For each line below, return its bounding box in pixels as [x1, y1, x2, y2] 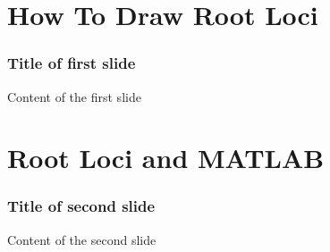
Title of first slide [7, 52, 136, 74]
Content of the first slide [7, 87, 141, 105]
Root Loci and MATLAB [7, 139, 325, 176]
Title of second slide [7, 195, 156, 217]
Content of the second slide [7, 230, 157, 248]
